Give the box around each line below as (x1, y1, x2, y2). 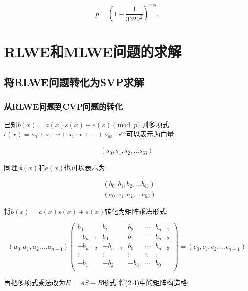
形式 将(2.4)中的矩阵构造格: (102, 277, 189, 288)
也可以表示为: (64, 162, 107, 173)
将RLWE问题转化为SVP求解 (4, 75, 144, 90)
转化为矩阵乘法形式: (104, 206, 168, 216)
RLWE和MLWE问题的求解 (4, 41, 182, 61)
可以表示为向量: (126, 129, 176, 139)
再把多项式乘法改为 (4, 277, 65, 288)
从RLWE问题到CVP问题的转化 (4, 100, 123, 112)
